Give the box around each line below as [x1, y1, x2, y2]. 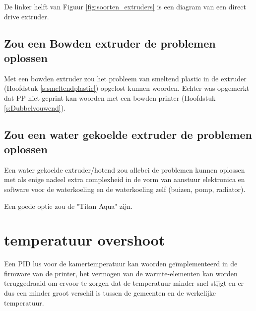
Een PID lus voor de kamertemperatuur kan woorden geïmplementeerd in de [4, 258, 238, 269]
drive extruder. [4, 11, 49, 21]
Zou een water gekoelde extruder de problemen [4, 126, 252, 142]
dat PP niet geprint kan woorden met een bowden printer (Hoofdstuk [4, 92, 216, 103]
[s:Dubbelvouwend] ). [4, 102, 65, 113]
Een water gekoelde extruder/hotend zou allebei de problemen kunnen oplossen [4, 164, 245, 175]
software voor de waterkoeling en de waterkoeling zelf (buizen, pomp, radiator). [4, 184, 246, 194]
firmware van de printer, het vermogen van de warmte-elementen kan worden [4, 268, 238, 278]
